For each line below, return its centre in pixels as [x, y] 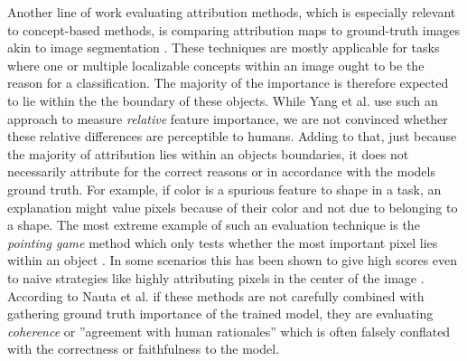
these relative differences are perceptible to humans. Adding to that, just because [232, 136]
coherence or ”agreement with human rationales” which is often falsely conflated [229, 331]
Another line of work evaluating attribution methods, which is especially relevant [232, 12]
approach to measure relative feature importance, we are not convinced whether [228, 118]
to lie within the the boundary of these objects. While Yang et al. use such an [223, 100]
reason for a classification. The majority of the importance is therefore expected [228, 83]
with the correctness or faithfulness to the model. [144, 349]
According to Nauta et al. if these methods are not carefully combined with [216, 295]
